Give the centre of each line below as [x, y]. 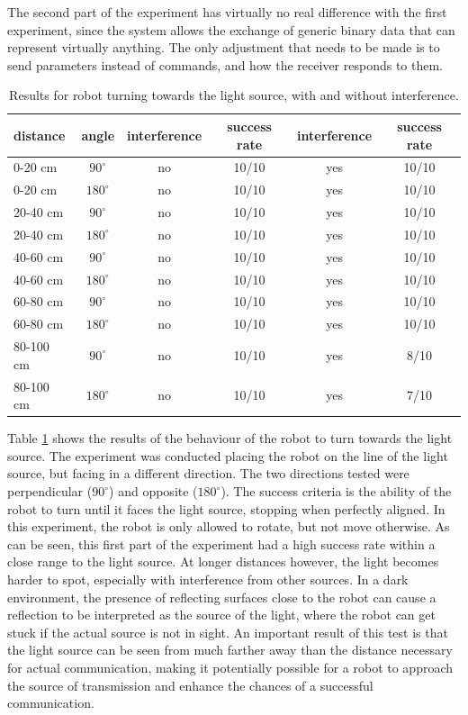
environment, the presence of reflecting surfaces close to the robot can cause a [222, 597]
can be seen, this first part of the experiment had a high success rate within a [221, 543]
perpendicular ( [50, 491]
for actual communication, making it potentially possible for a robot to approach [230, 667]
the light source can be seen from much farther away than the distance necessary [230, 650]
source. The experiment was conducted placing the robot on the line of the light [228, 455]
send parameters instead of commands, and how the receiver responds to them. [225, 64]
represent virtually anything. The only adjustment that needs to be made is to [224, 47]
